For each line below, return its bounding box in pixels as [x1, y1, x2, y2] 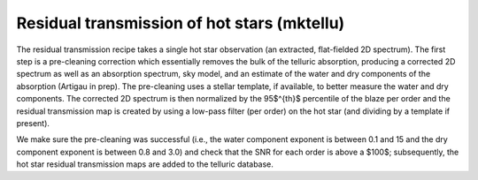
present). [16, 117, 50, 128]
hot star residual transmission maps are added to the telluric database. [16, 159, 274, 169]
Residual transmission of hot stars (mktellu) [16, 13, 345, 33]
